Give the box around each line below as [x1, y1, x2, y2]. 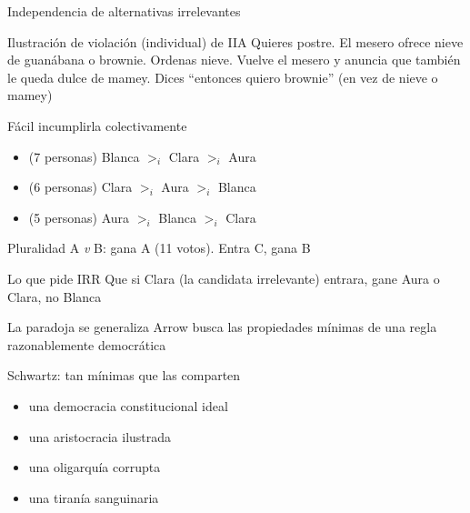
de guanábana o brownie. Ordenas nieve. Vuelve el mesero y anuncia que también [7, 50, 461, 69]
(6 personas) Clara [28, 177, 133, 196]
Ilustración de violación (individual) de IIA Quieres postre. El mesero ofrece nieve [7, 32, 464, 51]
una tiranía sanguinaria [28, 488, 159, 507]
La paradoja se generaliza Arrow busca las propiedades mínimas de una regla [7, 317, 437, 337]
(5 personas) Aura [28, 207, 130, 226]
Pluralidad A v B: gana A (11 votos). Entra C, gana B [7, 238, 311, 257]
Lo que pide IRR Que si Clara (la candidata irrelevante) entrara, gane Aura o [7, 268, 440, 287]
